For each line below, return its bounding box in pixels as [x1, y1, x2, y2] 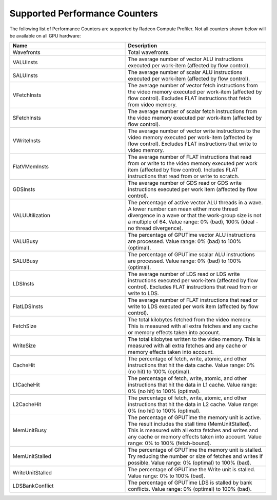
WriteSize [12, 342, 36, 349]
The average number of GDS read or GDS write [128, 180, 242, 187]
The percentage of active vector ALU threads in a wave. [128, 199, 263, 206]
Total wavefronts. [128, 49, 170, 56]
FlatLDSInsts [12, 303, 43, 310]
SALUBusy [12, 257, 38, 264]
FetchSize [12, 322, 37, 330]
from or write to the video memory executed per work [128, 160, 258, 167]
